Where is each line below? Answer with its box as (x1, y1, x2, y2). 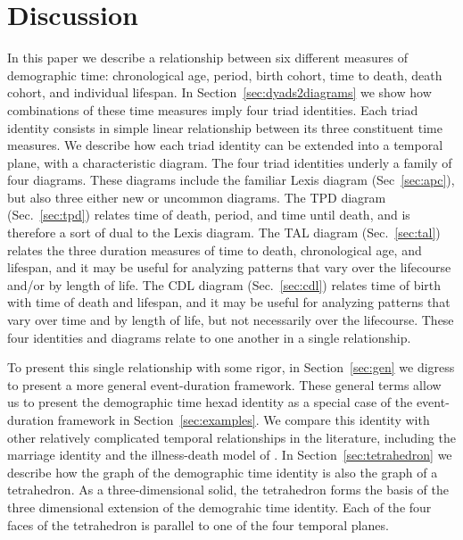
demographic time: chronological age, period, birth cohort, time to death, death (7, 65, 442, 84)
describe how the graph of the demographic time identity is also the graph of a (7, 462, 438, 481)
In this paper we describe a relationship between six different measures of (7, 48, 409, 67)
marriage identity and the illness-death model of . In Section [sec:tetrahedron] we (7, 445, 452, 464)
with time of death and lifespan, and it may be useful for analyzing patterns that (7, 293, 451, 312)
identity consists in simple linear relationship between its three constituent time (7, 118, 442, 137)
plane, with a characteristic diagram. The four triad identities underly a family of (7, 153, 452, 171)
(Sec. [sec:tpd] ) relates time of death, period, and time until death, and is (7, 205, 410, 224)
